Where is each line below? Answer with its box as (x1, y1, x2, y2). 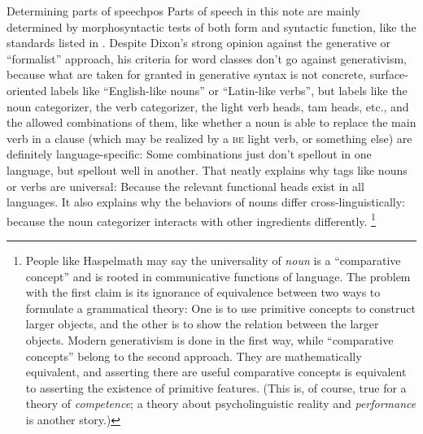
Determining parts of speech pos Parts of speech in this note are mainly (7, 2, 361, 19)
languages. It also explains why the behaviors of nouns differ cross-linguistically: (7, 193, 405, 210)
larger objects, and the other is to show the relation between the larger (25, 315, 379, 332)
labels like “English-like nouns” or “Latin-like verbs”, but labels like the (50, 81, 408, 98)
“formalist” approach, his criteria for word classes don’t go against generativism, (7, 50, 407, 67)
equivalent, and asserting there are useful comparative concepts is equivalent (25, 363, 407, 380)
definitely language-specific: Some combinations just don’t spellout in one (7, 145, 372, 163)
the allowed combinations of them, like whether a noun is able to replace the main (7, 114, 416, 131)
